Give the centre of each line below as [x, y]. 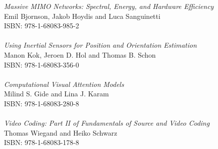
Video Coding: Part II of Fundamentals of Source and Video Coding [107, 123]
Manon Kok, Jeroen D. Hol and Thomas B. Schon [80, 54]
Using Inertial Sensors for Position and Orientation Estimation [101, 45]
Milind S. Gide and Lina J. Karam [56, 94]
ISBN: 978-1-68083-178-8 [42, 142]
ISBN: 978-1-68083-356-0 [42, 64]
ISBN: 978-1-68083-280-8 [42, 103]
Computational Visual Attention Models [64, 84]
